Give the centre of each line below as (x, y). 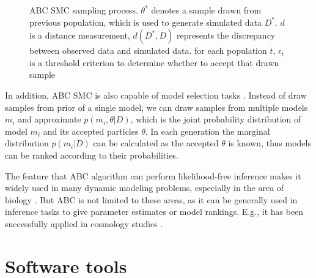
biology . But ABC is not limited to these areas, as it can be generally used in (151, 199)
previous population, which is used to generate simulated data (145, 22)
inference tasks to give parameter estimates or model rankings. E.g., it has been (154, 212)
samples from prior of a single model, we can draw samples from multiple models (156, 107)
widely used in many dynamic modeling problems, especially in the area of (145, 188)
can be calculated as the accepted (156, 143)
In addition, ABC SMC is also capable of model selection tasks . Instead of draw (156, 95)
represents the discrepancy (226, 35)
